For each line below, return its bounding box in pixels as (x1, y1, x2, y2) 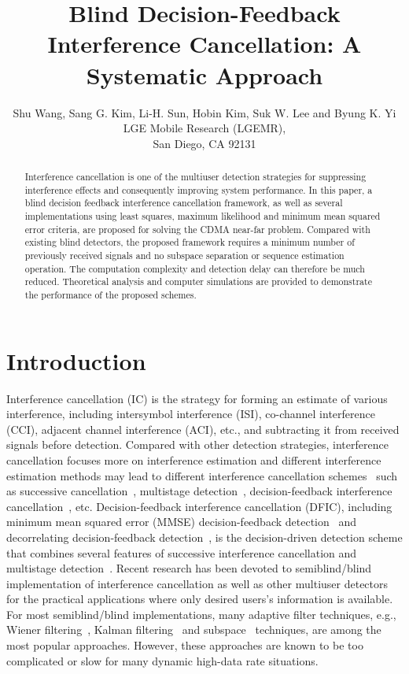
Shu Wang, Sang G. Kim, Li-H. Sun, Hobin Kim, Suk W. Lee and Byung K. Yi (13, 104, 396, 120)
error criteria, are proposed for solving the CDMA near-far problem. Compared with (24, 222, 370, 235)
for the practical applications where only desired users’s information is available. (6, 591, 393, 607)
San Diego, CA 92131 (153, 135, 256, 151)
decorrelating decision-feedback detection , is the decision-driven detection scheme (6, 528, 403, 545)
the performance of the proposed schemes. (24, 287, 197, 301)
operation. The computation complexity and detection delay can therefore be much (24, 261, 365, 275)
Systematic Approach (86, 58, 323, 91)
